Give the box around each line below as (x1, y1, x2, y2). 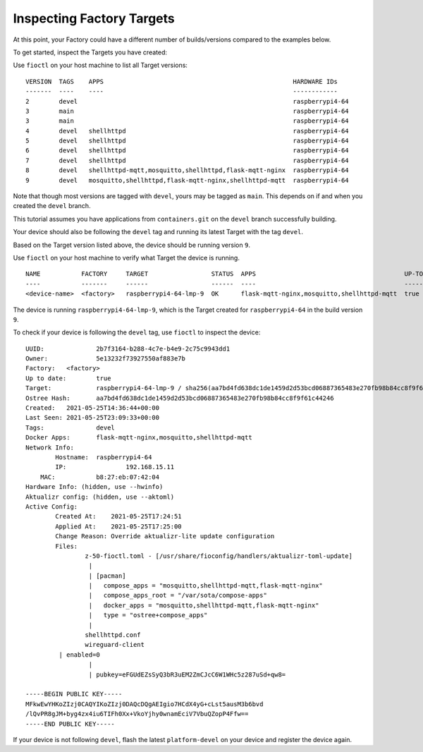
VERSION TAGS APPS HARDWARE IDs (25, 78, 338, 85)
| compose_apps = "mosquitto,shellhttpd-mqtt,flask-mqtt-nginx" (88, 582, 324, 590)
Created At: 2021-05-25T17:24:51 (55, 512, 183, 521)
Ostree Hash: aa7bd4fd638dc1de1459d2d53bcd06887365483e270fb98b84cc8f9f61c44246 (25, 394, 334, 402)
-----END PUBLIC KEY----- (25, 720, 116, 728)
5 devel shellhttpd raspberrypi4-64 (25, 137, 349, 145)
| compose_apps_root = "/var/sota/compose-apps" (88, 591, 267, 600)
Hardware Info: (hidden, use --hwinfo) (25, 483, 164, 491)
